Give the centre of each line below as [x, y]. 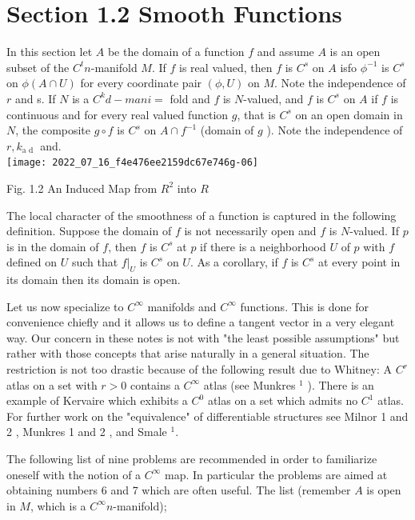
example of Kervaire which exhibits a [97, 400]
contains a [155, 384]
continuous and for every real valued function [118, 114]
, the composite [53, 130]
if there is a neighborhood [263, 246]
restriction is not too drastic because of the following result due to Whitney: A [199, 369]
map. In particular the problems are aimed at [276, 474]
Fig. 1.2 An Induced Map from [82, 188]
